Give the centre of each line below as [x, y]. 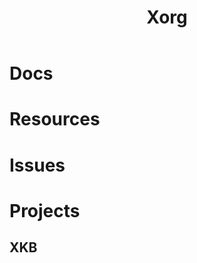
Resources [55, 119]
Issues [37, 165]
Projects [45, 210]
